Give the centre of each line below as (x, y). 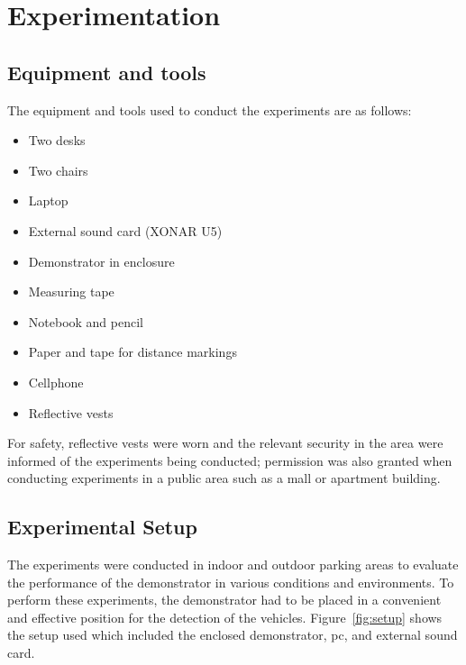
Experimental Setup (102, 527)
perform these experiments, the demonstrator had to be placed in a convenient (224, 600)
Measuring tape (71, 292)
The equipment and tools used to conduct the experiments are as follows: (210, 109)
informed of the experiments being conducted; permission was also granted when (230, 460)
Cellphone (56, 382)
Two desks (57, 140)
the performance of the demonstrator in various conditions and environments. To (231, 582)
